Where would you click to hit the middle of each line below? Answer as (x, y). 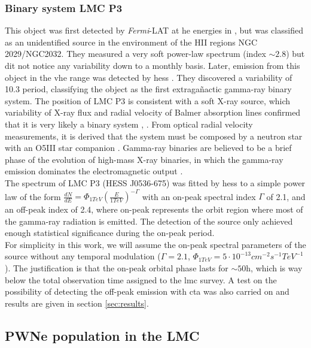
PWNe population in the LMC (102, 335)
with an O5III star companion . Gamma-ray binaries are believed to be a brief (148, 148)
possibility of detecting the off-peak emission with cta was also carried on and (147, 291)
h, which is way (274, 268)
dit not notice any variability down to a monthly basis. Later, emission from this (153, 65)
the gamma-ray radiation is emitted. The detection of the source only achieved (149, 221)
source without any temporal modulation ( (83, 256)
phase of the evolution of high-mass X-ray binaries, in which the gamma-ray (144, 159)
